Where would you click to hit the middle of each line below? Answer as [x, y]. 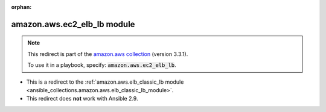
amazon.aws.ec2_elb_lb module [73, 24]
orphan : [21, 7]
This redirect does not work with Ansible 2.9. [82, 99]
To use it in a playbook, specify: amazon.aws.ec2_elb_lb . [102, 65]
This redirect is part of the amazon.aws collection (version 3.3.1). [108, 54]
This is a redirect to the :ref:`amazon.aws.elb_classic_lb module [105, 82]
